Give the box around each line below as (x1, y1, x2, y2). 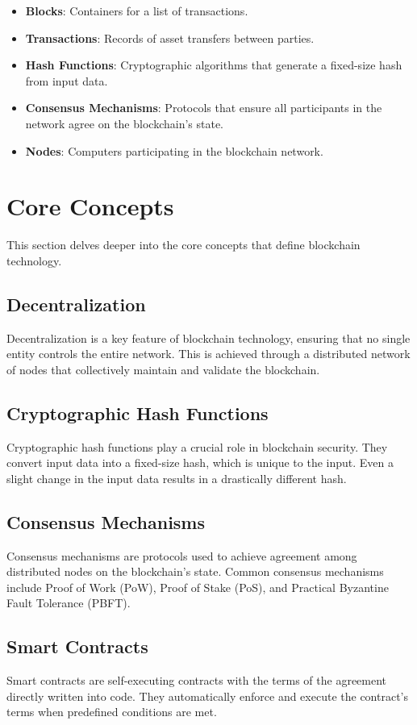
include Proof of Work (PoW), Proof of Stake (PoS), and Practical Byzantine (6, 578, 389, 595)
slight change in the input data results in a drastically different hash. (6, 469, 347, 486)
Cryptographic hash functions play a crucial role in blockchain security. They (6, 438, 388, 455)
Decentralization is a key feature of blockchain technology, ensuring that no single (6, 329, 411, 346)
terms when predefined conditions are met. (6, 703, 217, 720)
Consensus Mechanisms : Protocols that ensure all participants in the (25, 99, 382, 116)
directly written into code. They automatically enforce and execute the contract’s (6, 687, 408, 704)
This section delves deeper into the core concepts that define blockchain (6, 236, 361, 253)
